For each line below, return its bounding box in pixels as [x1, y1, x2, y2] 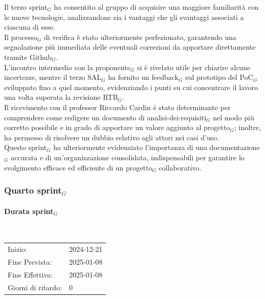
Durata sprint [4, 205, 54, 216]
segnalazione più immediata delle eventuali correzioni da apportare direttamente [4, 41, 256, 52]
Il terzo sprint [4, 2, 48, 12]
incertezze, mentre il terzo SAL [4, 72, 102, 82]
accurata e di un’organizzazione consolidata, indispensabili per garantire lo [11, 152, 245, 162]
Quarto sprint [4, 184, 62, 197]
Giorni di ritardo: [8, 282, 62, 292]
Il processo [4, 31, 37, 42]
